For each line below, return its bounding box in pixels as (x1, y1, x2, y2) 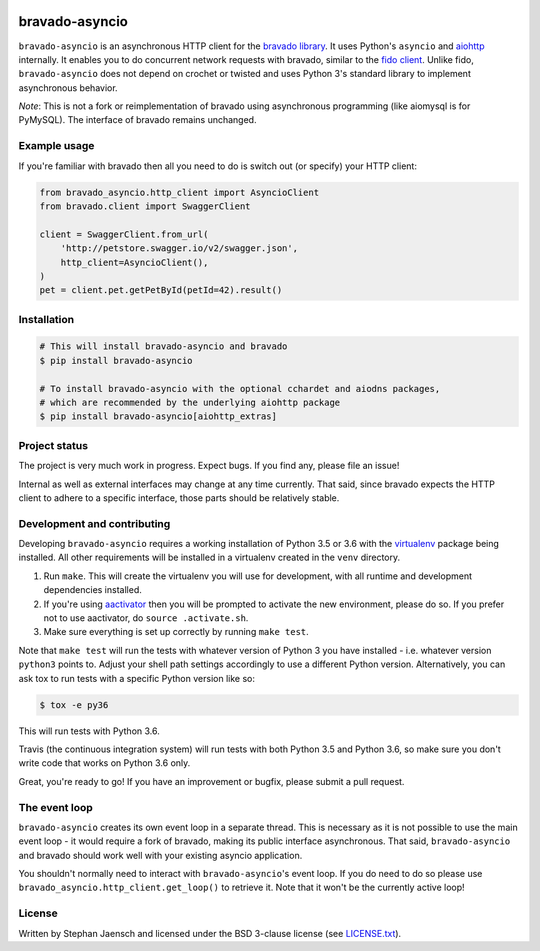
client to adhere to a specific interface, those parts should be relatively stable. (18, 491, 340, 504)
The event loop (18, 800, 94, 814)
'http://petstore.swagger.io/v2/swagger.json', (60, 243, 299, 254)
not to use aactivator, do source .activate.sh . (43, 612, 249, 624)
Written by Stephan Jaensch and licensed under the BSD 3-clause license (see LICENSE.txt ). (18, 927, 402, 939)
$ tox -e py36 (39, 699, 109, 710)
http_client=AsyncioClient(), (60, 256, 209, 268)
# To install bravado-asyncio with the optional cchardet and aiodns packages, (39, 383, 441, 394)
